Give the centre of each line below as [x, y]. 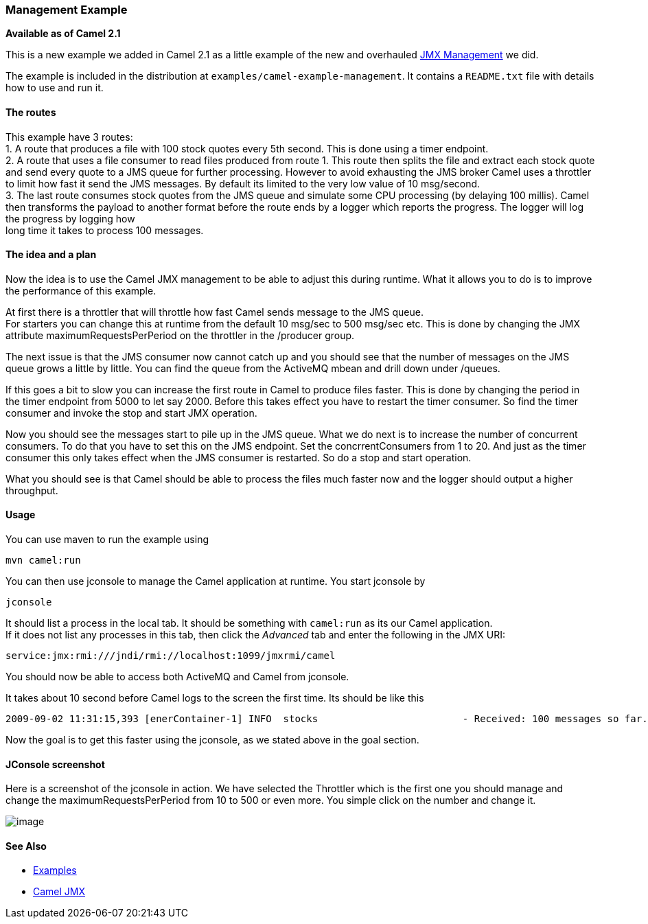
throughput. [32, 490]
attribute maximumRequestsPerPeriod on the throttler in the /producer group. [180, 335]
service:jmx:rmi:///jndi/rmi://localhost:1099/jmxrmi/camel [171, 656]
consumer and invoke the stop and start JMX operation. [131, 413]
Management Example [67, 10]
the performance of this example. [81, 290]
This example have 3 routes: [69, 137]
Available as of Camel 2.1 [63, 34]
